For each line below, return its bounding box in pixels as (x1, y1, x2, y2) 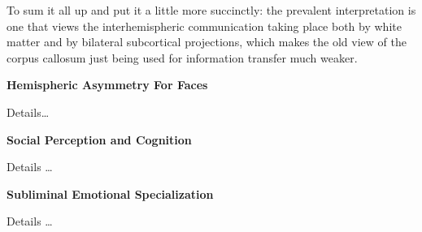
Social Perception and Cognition (7, 131, 192, 148)
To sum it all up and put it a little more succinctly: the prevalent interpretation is (7, 2, 416, 18)
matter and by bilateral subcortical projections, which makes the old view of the (7, 33, 407, 50)
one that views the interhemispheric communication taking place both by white (7, 17, 402, 34)
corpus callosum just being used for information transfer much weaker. (7, 49, 358, 66)
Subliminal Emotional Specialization (7, 185, 214, 202)
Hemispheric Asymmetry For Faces (7, 76, 208, 93)
